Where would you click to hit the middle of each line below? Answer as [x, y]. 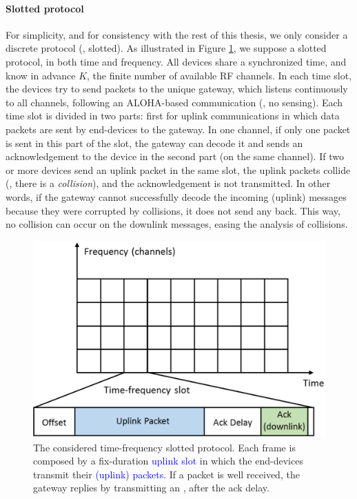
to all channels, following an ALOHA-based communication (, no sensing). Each [174, 102]
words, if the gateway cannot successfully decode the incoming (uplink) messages [176, 196]
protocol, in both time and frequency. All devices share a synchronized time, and [176, 61]
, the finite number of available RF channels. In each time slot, [220, 75]
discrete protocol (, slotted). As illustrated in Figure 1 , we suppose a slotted [166, 48]
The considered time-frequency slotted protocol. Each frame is [164, 447]
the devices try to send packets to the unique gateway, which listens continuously [177, 89]
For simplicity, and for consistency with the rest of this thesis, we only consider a [177, 34]
